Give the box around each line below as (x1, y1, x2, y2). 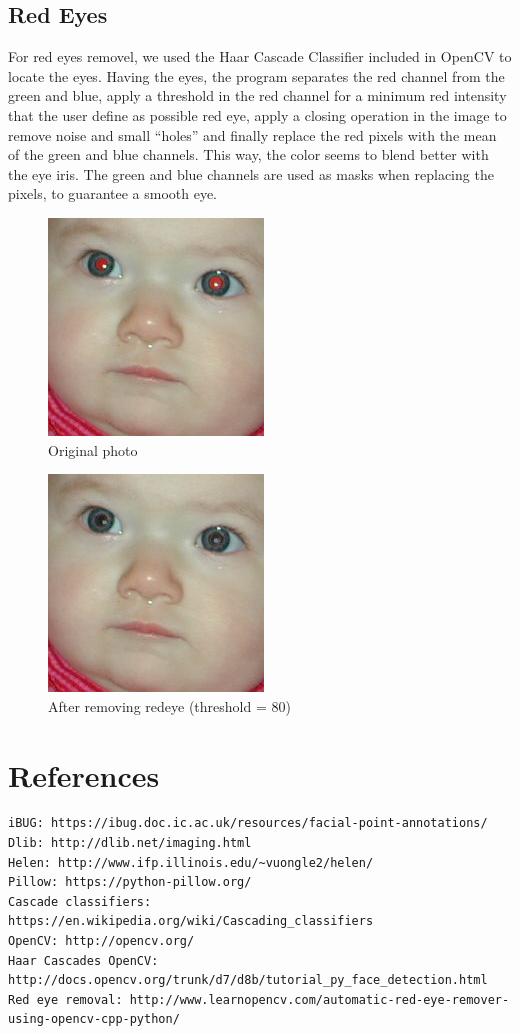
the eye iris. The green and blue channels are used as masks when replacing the (8, 163, 494, 184)
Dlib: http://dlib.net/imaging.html (8, 836, 252, 851)
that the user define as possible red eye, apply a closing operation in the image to (8, 104, 507, 125)
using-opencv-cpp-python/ (8, 1012, 180, 1027)
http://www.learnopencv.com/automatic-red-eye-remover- (129, 992, 510, 1007)
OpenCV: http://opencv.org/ (8, 934, 195, 949)
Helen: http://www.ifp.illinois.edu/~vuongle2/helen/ (8, 855, 374, 870)
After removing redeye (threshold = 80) (48, 695, 291, 716)
